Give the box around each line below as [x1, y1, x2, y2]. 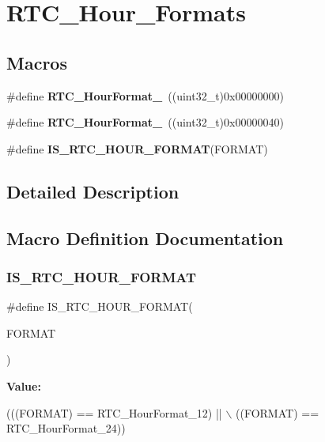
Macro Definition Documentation [6, 225, 284, 250]
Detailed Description [6, 179, 180, 203]
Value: [6, 377, 41, 394]
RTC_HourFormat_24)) [6, 420, 126, 436]
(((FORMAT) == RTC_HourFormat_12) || [6, 404, 222, 421]
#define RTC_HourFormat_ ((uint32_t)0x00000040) [6, 114, 284, 130]
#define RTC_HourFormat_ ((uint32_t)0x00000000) [6, 87, 284, 104]
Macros [6, 50, 67, 74]
